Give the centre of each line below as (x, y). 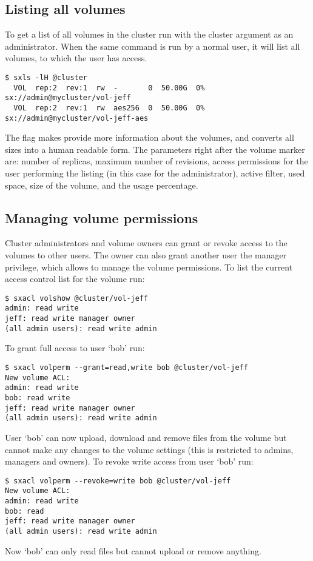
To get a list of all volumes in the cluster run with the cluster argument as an (149, 34)
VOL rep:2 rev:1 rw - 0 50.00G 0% (109, 88)
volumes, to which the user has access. (76, 58)
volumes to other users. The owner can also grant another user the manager (146, 255)
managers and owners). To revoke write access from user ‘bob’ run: (129, 461)
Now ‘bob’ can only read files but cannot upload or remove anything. (133, 550)
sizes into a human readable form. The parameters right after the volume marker (155, 149)
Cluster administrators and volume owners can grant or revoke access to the (146, 243)
